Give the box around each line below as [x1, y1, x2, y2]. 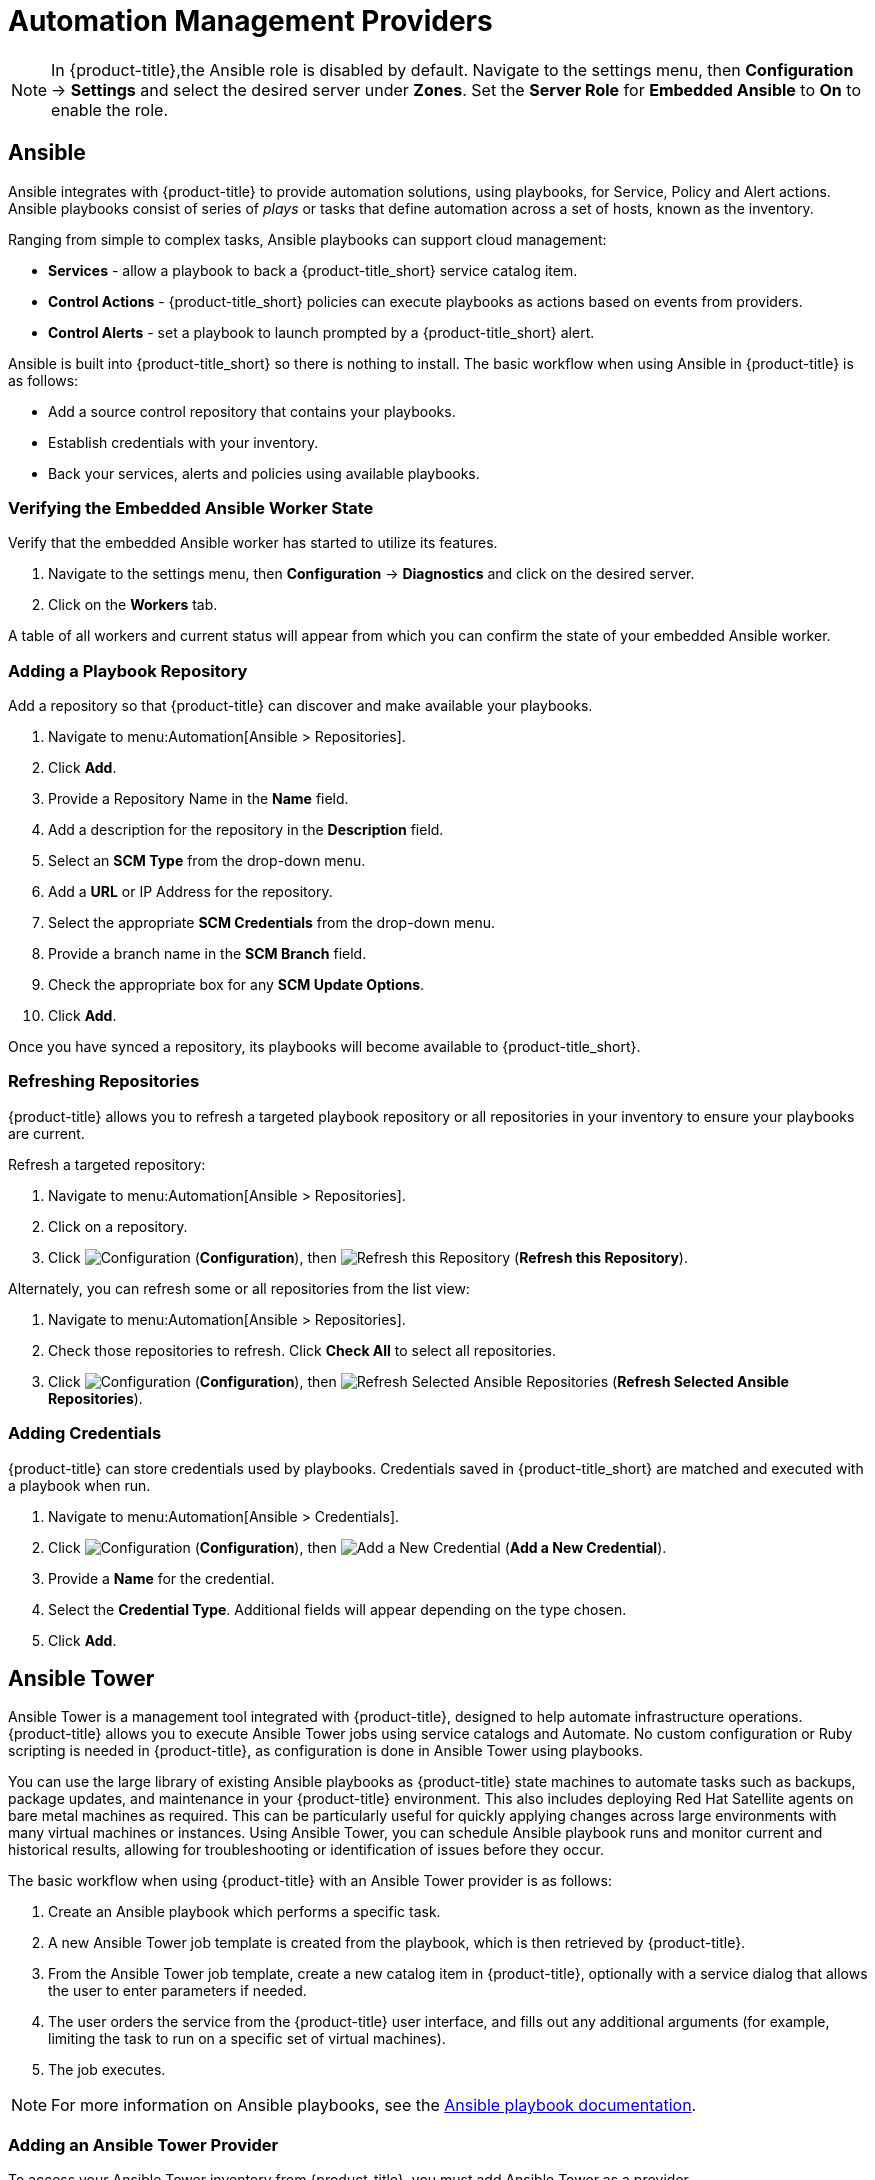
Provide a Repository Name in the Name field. [48, 790, 349, 808]
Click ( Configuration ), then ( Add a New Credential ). [48, 1538, 667, 1556]
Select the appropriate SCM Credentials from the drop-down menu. [48, 914, 496, 932]
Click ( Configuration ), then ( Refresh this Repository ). [48, 1248, 688, 1266]
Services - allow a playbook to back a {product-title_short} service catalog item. [48, 261, 578, 279]
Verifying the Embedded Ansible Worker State [8, 497, 374, 518]
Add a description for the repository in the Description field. [48, 821, 444, 839]
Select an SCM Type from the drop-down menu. [48, 852, 366, 870]
